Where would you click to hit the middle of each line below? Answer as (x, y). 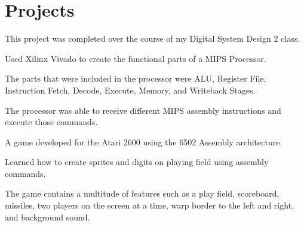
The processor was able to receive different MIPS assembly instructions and (143, 110)
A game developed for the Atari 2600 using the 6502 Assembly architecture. (144, 142)
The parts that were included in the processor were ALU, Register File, (136, 78)
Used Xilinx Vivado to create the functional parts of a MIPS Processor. (136, 58)
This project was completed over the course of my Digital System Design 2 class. (153, 38)
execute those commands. (51, 122)
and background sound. (47, 217)
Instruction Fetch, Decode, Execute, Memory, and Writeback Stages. (130, 90)
